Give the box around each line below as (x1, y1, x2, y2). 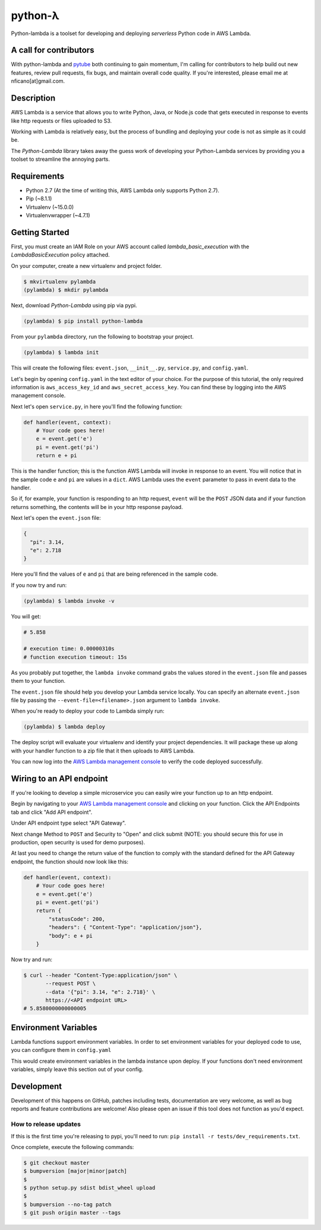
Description (11, 93, 56, 104)
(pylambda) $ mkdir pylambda (23, 286, 109, 294)
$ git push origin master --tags (23, 1209, 121, 1216)
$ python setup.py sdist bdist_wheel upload (23, 1185, 156, 1191)
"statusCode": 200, (48, 916, 105, 922)
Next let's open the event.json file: (11, 514, 101, 522)
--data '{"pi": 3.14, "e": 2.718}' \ (45, 988, 156, 995)
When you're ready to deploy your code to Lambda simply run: (11, 707, 165, 714)
